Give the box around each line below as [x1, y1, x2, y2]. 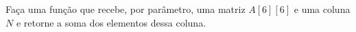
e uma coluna [294, 2, 351, 16]
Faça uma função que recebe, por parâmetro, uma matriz [5, 2, 246, 16]
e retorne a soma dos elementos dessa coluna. [16, 15, 206, 29]
